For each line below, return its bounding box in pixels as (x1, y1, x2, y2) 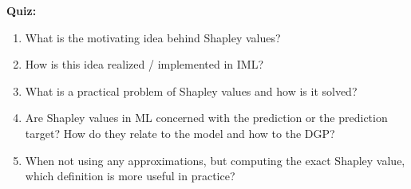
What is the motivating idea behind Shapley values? (25, 29, 281, 45)
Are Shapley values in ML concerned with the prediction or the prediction (25, 109, 388, 126)
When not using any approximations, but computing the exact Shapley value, (25, 152, 405, 168)
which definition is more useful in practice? (25, 167, 235, 184)
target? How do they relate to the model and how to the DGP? (25, 124, 335, 141)
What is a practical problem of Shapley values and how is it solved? (25, 82, 358, 99)
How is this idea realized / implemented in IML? (25, 56, 264, 73)
